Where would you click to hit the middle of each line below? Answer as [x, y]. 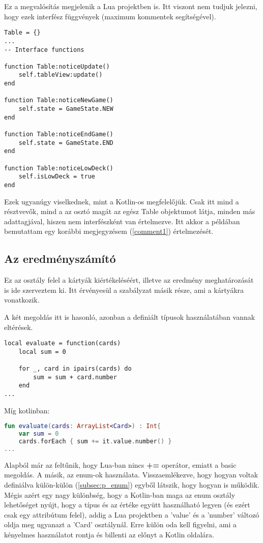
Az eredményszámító [60, 259]
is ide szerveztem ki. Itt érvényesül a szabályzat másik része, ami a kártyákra [124, 290]
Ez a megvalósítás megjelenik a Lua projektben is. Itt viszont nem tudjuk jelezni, [131, 6]
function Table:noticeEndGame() [59, 134]
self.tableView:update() [61, 75]
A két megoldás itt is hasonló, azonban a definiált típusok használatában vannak [130, 317]
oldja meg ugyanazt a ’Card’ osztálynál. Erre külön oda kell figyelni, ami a [120, 524]
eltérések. [19, 327]
